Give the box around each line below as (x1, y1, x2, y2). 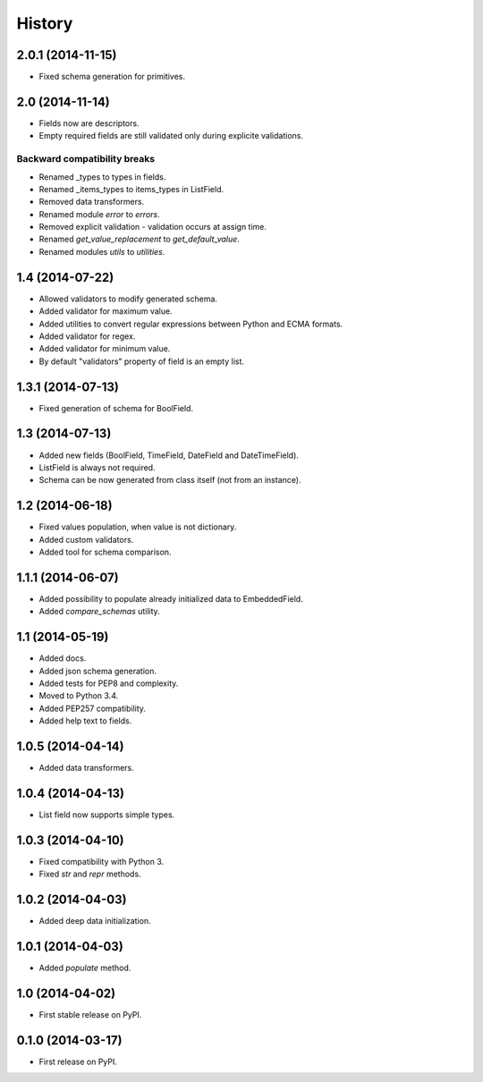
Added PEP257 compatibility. (38, 703, 147, 714)
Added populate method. (38, 962, 131, 974)
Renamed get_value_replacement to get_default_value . (38, 233, 241, 245)
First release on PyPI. (38, 1056, 118, 1067)
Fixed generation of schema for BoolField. (38, 402, 194, 413)
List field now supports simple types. (38, 809, 175, 820)
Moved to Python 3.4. (38, 690, 119, 701)
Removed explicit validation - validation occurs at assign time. (38, 222, 267, 232)
